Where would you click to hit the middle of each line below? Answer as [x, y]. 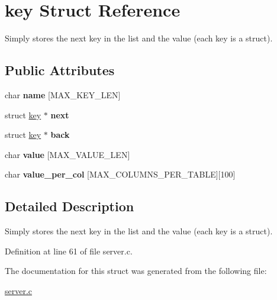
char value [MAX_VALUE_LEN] [67, 154]
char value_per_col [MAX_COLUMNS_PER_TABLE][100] [120, 174]
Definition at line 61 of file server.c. [69, 251]
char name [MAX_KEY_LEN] [63, 94]
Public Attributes [60, 70]
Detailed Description [70, 206]
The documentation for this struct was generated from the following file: [136, 271]
